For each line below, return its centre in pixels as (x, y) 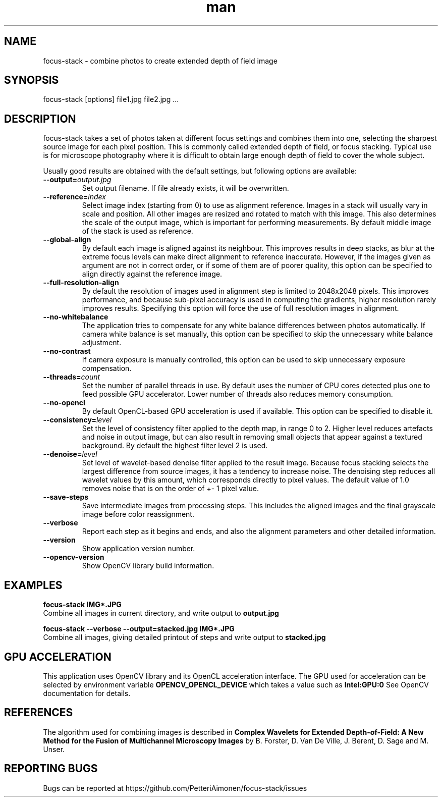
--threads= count (72, 377)
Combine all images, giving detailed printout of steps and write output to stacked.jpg (184, 637)
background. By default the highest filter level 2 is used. (175, 446)
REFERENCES (39, 713)
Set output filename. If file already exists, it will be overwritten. (185, 188)
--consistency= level (77, 420)
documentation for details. (87, 693)
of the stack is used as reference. (137, 231)
